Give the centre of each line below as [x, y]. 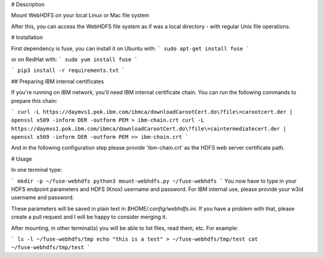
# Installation [27, 37]
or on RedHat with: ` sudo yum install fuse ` [74, 59]
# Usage [22, 159]
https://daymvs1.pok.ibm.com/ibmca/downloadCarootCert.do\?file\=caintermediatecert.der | [149, 128]
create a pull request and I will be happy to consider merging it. [89, 217]
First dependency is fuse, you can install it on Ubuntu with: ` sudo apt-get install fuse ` [130, 48]
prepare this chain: [34, 101]
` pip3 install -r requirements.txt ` [68, 71]
